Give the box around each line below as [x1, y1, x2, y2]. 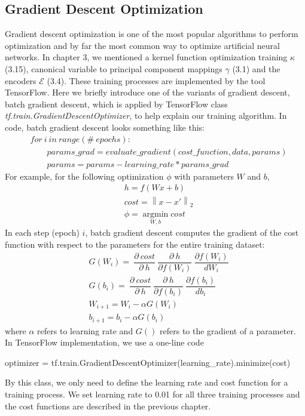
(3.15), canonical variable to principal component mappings [5, 62, 222, 75]
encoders [5, 74, 36, 87]
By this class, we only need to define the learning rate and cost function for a [5, 376, 288, 389]
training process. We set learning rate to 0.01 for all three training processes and [5, 388, 300, 400]
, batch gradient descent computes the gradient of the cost [85, 226, 299, 239]
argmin [142, 210, 169, 219]
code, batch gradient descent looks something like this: [5, 121, 205, 133]
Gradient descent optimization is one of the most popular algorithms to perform [5, 27, 298, 40]
